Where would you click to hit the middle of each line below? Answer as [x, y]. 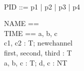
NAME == [21, 23]
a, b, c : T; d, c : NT [36, 62]
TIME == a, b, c [31, 33]
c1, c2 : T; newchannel [38, 43]
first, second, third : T [38, 52]
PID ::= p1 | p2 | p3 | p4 [42, 6]
